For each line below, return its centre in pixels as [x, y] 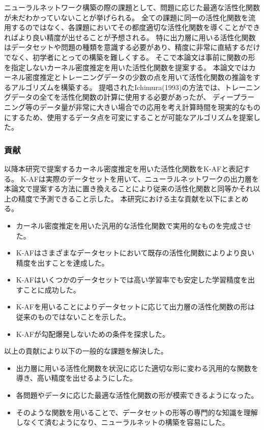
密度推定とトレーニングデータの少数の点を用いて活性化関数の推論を [139, 77]
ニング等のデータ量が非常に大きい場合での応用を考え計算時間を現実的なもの [132, 107]
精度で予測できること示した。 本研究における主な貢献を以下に [123, 198]
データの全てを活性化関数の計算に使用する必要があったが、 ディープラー [133, 97]
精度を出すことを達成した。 [62, 262]
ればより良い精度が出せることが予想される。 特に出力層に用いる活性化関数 [130, 37]
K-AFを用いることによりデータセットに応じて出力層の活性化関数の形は [135, 307]
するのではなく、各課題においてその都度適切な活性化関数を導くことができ [136, 27]
